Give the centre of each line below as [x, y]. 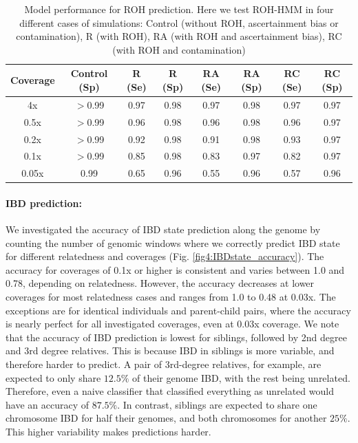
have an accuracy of [47, 404]
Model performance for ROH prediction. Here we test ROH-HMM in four [179, 9]
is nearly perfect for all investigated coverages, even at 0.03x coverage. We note [172, 324]
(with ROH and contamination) [179, 49]
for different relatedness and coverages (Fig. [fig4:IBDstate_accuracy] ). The [165, 256]
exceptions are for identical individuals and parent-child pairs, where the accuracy [178, 310]
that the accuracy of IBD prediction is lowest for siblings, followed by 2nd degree [176, 337]
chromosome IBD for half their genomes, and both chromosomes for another [166, 418]
